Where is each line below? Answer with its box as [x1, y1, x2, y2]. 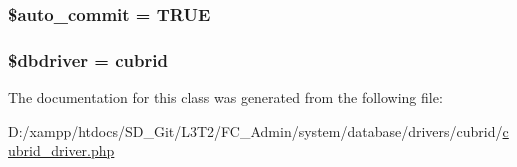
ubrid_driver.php [8, 140, 115, 161]
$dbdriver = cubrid [8, 47, 168, 72]
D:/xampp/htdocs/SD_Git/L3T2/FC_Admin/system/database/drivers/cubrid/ [8, 120, 503, 141]
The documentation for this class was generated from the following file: [8, 87, 443, 108]
